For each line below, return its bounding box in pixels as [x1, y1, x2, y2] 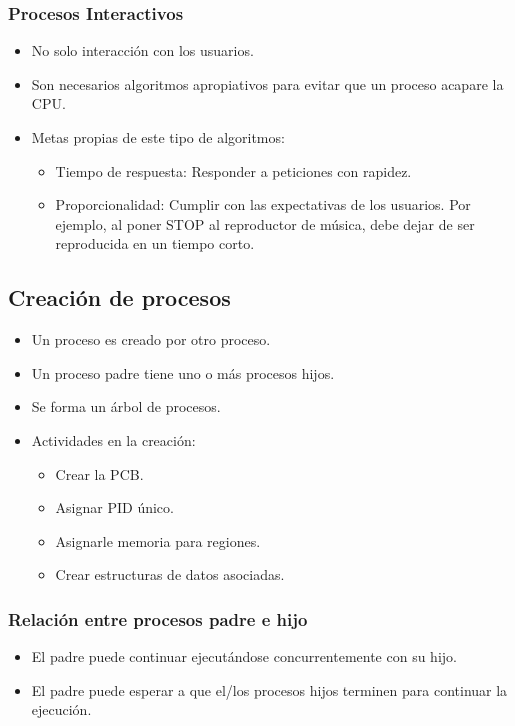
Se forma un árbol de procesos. [31, 396, 221, 417]
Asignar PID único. [55, 497, 174, 518]
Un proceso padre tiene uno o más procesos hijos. [31, 362, 335, 383]
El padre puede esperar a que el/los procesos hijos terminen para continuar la [31, 679, 508, 700]
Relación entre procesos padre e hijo [8, 606, 308, 631]
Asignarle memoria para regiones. [55, 530, 261, 551]
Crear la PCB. [55, 463, 144, 484]
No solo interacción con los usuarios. [31, 40, 254, 61]
